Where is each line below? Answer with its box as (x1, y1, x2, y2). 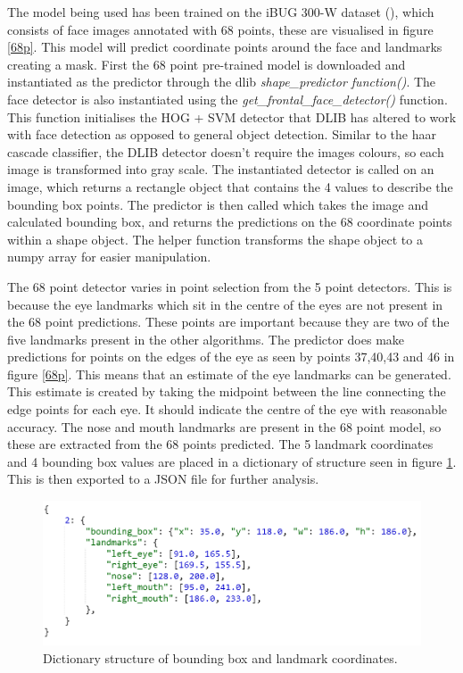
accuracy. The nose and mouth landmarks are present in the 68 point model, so (7, 417, 442, 436)
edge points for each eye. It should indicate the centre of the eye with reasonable (7, 400, 448, 419)
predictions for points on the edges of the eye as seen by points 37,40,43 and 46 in (7, 347, 455, 366)
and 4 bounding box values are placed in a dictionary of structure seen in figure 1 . (7, 452, 457, 470)
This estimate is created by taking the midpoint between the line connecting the (7, 382, 446, 401)
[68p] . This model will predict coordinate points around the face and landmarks (7, 37, 442, 56)
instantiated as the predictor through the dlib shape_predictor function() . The (7, 72, 436, 91)
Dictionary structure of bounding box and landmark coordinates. (43, 649, 398, 668)
